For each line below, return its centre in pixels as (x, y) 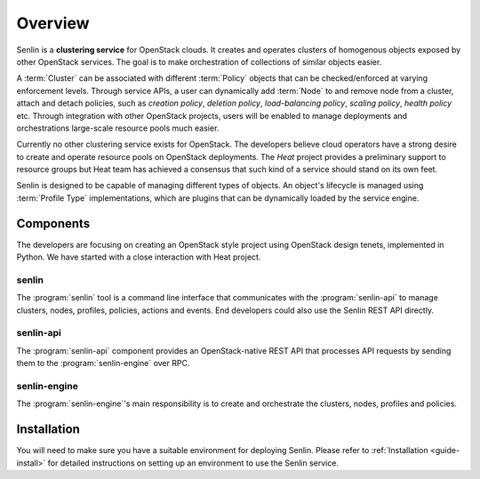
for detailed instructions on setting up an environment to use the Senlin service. (193, 463)
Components (53, 224)
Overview (53, 23)
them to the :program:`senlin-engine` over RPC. (103, 363)
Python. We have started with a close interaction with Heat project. (139, 257)
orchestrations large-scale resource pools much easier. (118, 128)
